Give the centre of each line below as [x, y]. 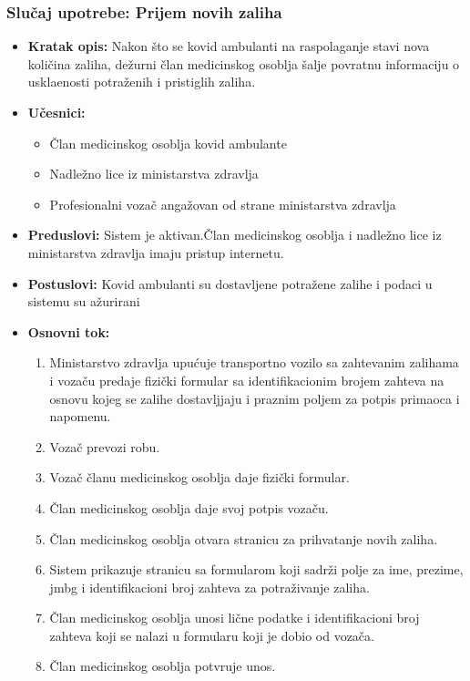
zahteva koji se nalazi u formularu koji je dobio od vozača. [212, 635]
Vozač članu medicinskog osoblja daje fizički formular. [199, 477]
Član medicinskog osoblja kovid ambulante [168, 143]
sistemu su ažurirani [84, 301]
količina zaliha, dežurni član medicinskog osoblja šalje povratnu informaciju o [244, 63]
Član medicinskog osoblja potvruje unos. [163, 666]
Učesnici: [56, 112]
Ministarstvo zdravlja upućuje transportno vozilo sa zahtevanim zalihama [254, 362]
